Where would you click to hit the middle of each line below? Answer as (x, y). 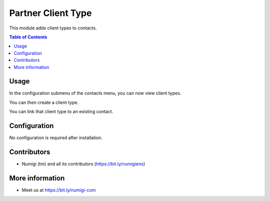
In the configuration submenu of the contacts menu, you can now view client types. (95, 93)
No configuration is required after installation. (56, 138)
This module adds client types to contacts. (53, 28)
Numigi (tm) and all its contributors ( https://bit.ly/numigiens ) (83, 164)
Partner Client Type (50, 13)
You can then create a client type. (44, 102)
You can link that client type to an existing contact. (61, 112)
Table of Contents (28, 37)
